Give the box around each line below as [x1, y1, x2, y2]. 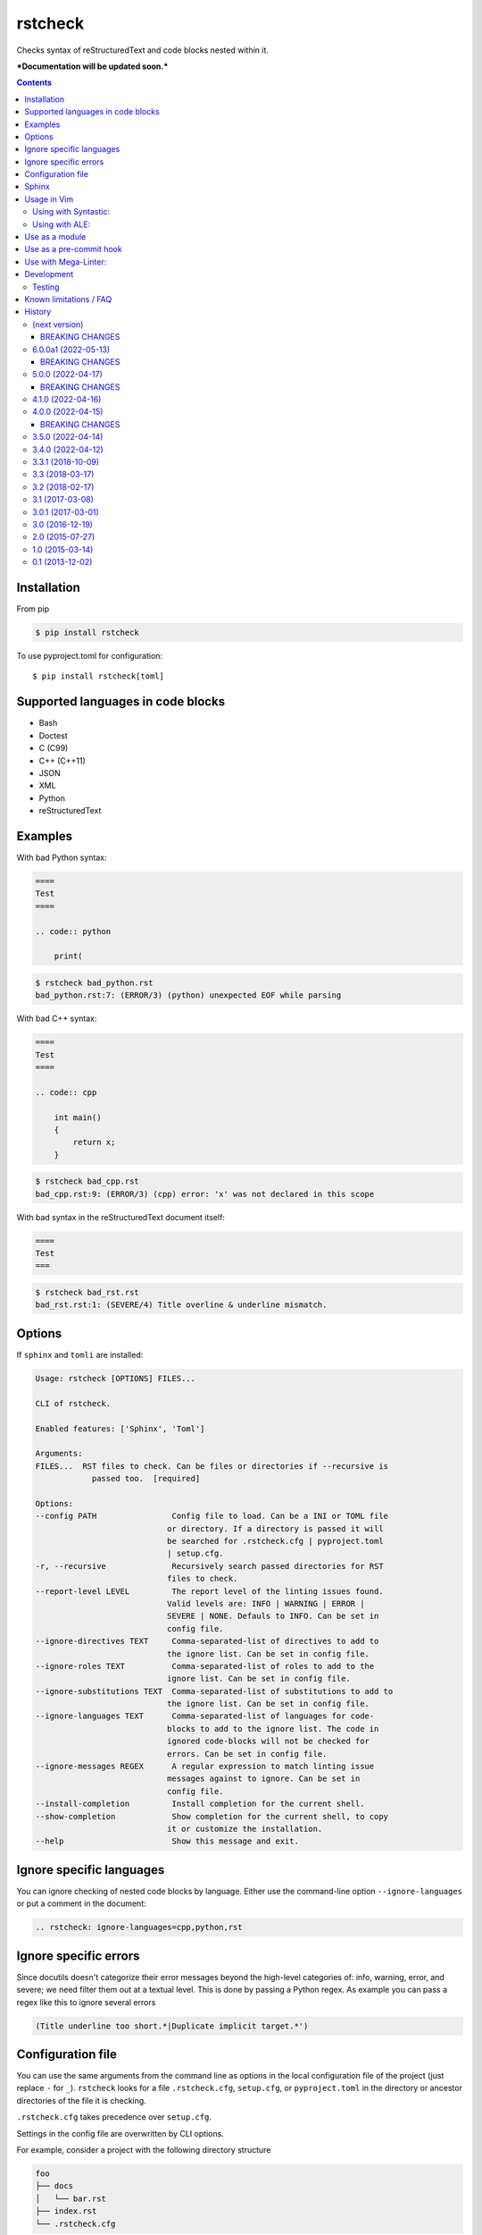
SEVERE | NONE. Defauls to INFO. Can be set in [166, 1611, 379, 1622]
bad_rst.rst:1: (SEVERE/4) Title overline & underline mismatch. [35, 1300, 328, 1310]
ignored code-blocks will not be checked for [166, 1736, 370, 1747]
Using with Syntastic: [32, 207, 111, 217]
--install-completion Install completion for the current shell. [35, 1799, 365, 1809]
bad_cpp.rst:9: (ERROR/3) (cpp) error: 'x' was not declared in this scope [35, 1189, 375, 1199]
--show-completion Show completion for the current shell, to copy [35, 1811, 388, 1821]
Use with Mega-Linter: [24, 256, 107, 267]
